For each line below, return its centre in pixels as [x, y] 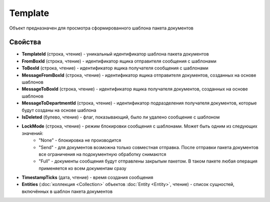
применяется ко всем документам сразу [83, 168]
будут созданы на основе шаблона [59, 110]
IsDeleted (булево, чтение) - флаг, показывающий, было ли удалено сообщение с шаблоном [121, 117]
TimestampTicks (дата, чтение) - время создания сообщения [87, 177]
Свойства [25, 42]
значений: [32, 133]
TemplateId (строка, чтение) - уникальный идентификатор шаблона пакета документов [115, 54]
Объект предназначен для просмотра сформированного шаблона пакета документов [101, 28]
